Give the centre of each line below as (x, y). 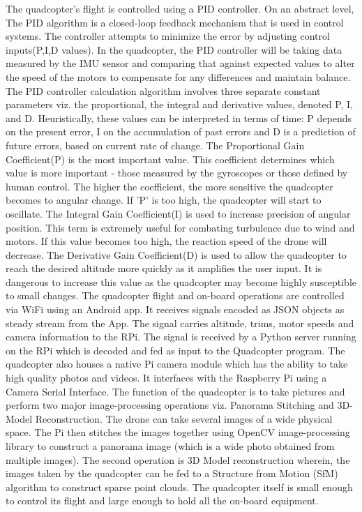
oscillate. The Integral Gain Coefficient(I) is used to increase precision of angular (178, 213)
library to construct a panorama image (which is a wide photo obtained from (170, 446)
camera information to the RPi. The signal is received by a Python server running (181, 337)
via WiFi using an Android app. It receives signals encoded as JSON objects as (175, 309)
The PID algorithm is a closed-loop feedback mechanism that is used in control (175, 22)
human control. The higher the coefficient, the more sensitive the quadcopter (169, 186)
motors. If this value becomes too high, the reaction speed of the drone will (166, 241)
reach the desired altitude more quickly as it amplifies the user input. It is (164, 268)
